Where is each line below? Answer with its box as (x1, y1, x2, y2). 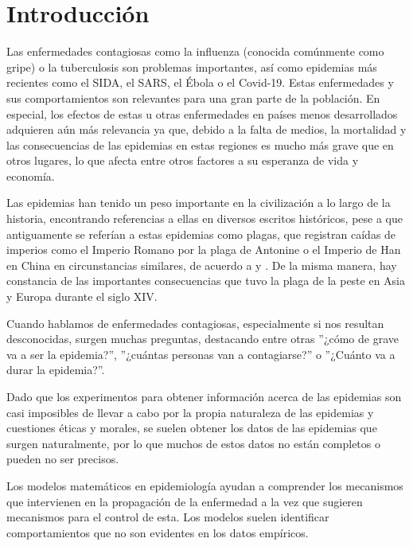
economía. (6, 167, 55, 184)
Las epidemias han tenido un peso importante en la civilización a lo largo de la (6, 194, 391, 211)
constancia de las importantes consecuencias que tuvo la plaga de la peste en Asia (6, 272, 406, 289)
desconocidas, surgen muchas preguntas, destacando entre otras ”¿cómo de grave (6, 330, 399, 347)
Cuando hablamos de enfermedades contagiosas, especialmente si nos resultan (6, 314, 384, 331)
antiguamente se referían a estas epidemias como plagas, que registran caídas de (6, 225, 396, 242)
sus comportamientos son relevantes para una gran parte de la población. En (6, 89, 380, 106)
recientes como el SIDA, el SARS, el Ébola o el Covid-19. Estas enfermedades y (6, 74, 394, 91)
